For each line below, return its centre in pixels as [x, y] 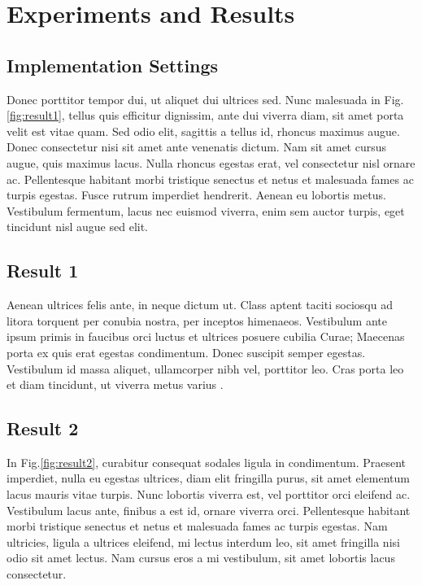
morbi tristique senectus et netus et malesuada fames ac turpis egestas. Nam [197, 526]
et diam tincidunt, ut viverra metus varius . [115, 384]
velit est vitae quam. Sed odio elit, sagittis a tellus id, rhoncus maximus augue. [203, 131]
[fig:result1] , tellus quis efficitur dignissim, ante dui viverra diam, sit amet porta [205, 115]
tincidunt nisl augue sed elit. [78, 227]
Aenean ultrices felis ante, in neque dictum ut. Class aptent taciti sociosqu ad [200, 305]
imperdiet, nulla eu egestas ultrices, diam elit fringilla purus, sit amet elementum [208, 478]
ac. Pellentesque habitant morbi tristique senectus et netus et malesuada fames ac [210, 179]
